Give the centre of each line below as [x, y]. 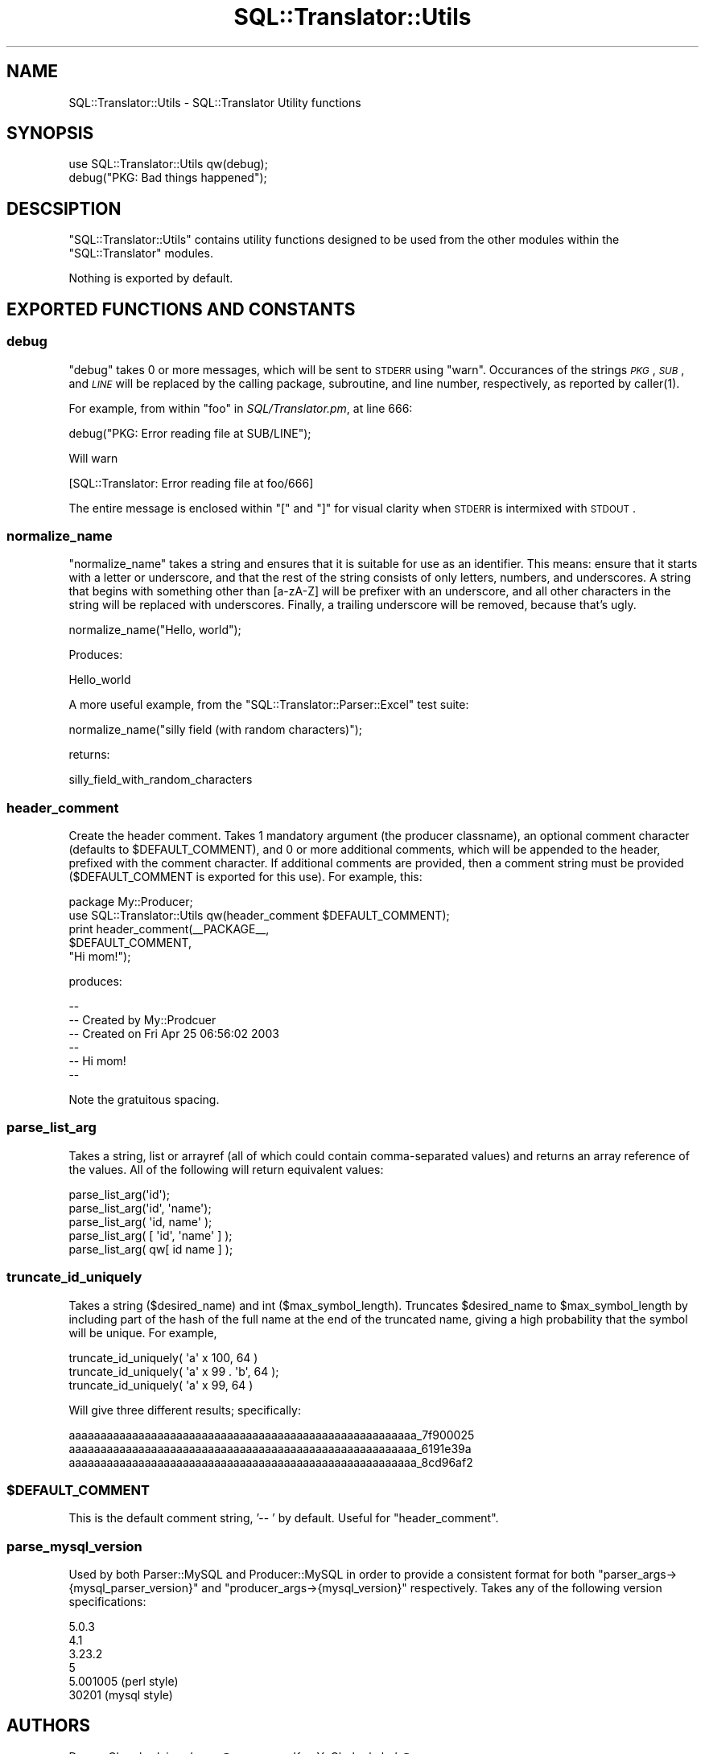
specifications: [107, 1602]
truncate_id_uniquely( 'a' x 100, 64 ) [163, 1357]
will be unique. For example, [143, 1332]
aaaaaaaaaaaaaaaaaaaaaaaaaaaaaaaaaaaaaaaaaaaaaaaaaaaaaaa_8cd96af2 [271, 1462]
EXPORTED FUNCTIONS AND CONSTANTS [181, 309]
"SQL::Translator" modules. [141, 253]
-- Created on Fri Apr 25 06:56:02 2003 [174, 1033]
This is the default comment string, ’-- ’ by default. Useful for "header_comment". [284, 1518]
